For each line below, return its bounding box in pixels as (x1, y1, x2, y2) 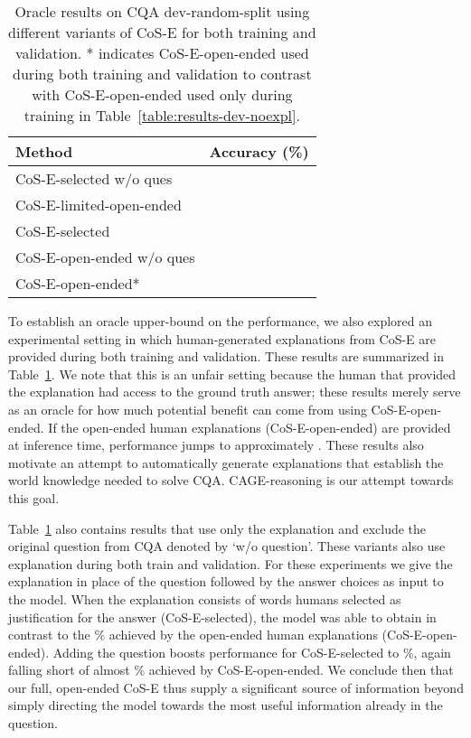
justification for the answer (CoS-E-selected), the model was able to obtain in (8, 607, 437, 626)
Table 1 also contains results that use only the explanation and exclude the (8, 518, 427, 537)
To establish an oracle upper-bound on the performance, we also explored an (8, 312, 433, 330)
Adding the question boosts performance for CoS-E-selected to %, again (52, 642, 451, 661)
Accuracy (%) (209, 141, 309, 162)
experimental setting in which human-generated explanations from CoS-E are (8, 329, 437, 348)
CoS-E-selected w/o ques (15, 168, 173, 189)
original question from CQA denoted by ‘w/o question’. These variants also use (8, 537, 446, 556)
